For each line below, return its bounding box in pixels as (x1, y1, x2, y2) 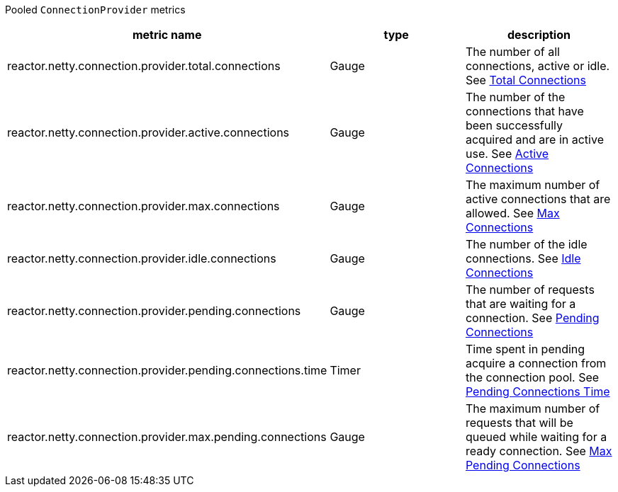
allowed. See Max (465, 206, 560, 220)
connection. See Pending (465, 311, 600, 325)
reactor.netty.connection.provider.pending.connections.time (7, 363, 327, 377)
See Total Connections (465, 73, 586, 87)
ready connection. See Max (465, 444, 612, 458)
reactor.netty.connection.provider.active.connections (7, 125, 290, 139)
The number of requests (465, 282, 595, 297)
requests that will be (465, 416, 573, 430)
